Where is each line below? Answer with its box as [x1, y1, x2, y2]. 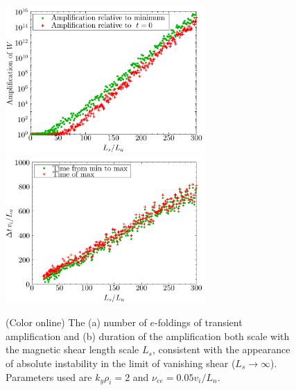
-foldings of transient [155, 315, 243, 330]
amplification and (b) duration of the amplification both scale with [6, 328, 290, 343]
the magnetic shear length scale [6, 342, 139, 357]
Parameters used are [6, 369, 92, 384]
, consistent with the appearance [152, 342, 290, 357]
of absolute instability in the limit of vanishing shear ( [6, 355, 236, 370]
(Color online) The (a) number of [6, 315, 147, 330]
